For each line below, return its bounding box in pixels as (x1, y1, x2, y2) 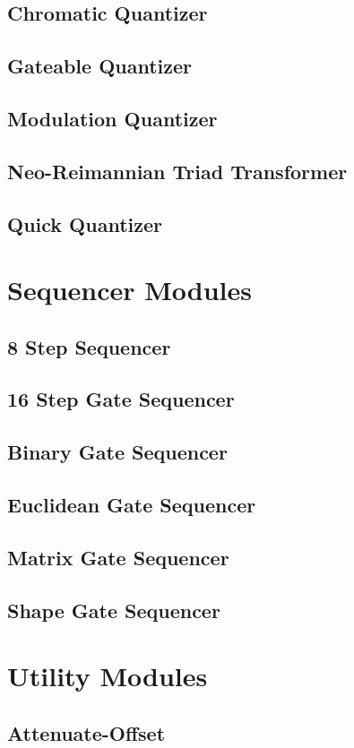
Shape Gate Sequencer (7, 596, 220, 623)
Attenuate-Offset (7, 718, 166, 746)
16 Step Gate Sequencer (7, 385, 235, 413)
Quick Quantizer (7, 210, 162, 237)
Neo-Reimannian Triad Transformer (7, 157, 348, 185)
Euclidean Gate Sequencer (7, 491, 256, 519)
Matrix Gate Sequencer (7, 543, 229, 571)
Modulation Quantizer (7, 104, 218, 132)
